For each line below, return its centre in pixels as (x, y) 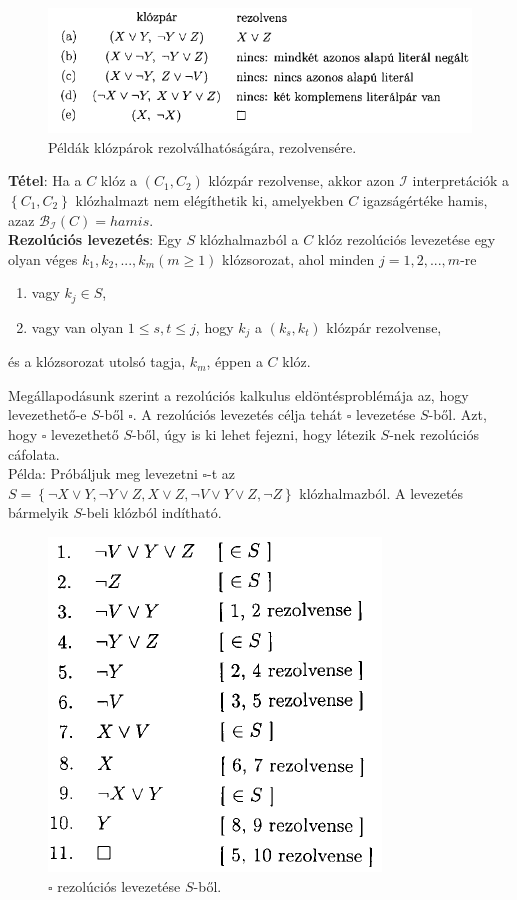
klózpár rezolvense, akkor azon (301, 180)
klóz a (119, 180)
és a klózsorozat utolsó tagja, (97, 361)
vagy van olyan (77, 326)
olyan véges (43, 258)
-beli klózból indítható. (151, 512)
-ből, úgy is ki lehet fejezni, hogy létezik (254, 434)
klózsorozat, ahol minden (298, 258)
